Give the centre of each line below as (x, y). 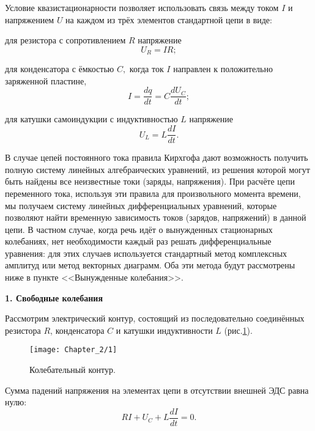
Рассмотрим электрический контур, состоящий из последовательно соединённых (155, 318)
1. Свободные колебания (54, 297)
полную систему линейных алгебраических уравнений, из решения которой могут (157, 169)
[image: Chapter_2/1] (73, 350)
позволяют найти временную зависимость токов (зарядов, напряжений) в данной (156, 217)
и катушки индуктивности (164, 330)
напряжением (30, 19)
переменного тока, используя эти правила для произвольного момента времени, (153, 193)
